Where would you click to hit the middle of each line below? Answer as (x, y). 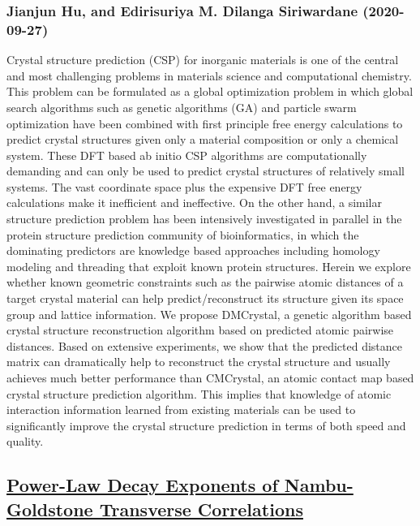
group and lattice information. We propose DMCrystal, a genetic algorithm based (209, 314)
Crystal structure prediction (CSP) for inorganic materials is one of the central (203, 60)
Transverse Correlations (201, 509)
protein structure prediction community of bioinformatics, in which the (183, 234)
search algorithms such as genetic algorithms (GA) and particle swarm (182, 107)
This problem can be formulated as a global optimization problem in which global (210, 91)
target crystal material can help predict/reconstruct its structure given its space (205, 298)
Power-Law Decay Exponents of (142, 485)
